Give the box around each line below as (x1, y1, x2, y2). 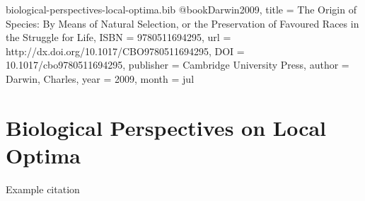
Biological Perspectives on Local (6, 113, 327, 142)
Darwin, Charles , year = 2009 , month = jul (6, 71, 195, 86)
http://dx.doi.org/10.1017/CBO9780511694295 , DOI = (6, 43, 245, 58)
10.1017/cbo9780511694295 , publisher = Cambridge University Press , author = (6, 57, 349, 72)
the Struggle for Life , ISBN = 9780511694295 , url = (6, 30, 231, 45)
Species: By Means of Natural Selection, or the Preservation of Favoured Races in (6, 16, 359, 30)
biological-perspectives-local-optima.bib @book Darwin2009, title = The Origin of (6, 2, 357, 16)
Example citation (6, 181, 80, 196)
